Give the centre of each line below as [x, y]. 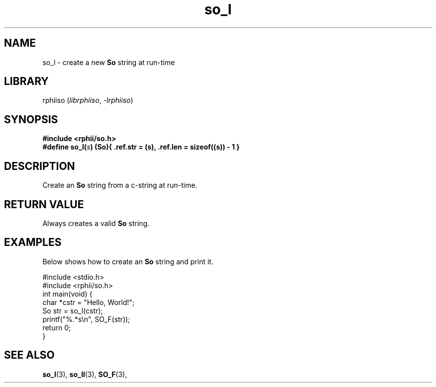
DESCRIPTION [40, 166]
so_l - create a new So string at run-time [109, 62]
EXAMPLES [33, 242]
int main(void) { [67, 294]
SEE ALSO [29, 355]
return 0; [57, 327]
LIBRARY [26, 81]
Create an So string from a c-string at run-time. [120, 185]
